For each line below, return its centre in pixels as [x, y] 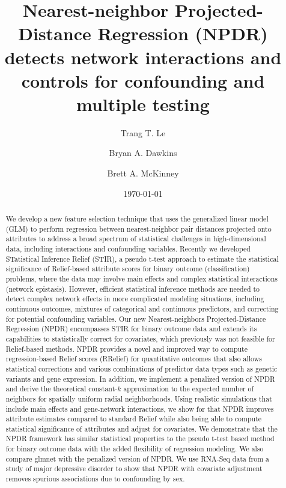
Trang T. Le [143, 132]
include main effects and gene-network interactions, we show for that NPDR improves [140, 408]
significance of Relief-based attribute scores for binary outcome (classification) [128, 269]
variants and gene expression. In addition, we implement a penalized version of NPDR [140, 378]
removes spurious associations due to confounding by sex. [95, 479]
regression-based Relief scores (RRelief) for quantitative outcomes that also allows [134, 359]
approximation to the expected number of [189, 389]
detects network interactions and [143, 57]
